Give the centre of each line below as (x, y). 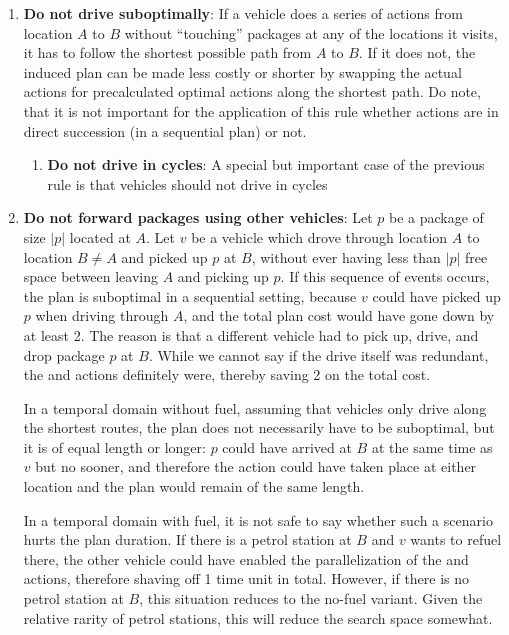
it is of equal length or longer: (114, 446)
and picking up (223, 276)
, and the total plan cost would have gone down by (339, 315)
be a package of (436, 217)
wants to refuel (456, 539)
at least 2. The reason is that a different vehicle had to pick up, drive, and (251, 334)
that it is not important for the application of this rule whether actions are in (261, 110)
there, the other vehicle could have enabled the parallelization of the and (246, 558)
